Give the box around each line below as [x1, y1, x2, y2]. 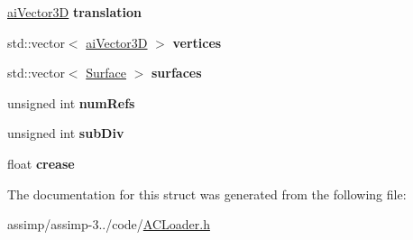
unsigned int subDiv [7, 124, 124, 143]
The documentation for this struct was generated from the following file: [7, 184, 407, 203]
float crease [7, 153, 75, 172]
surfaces [151, 63, 202, 82]
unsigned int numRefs [7, 93, 135, 112]
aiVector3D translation [7, 3, 142, 21]
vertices [172, 32, 222, 51]
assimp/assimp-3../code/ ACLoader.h [7, 215, 210, 234]
